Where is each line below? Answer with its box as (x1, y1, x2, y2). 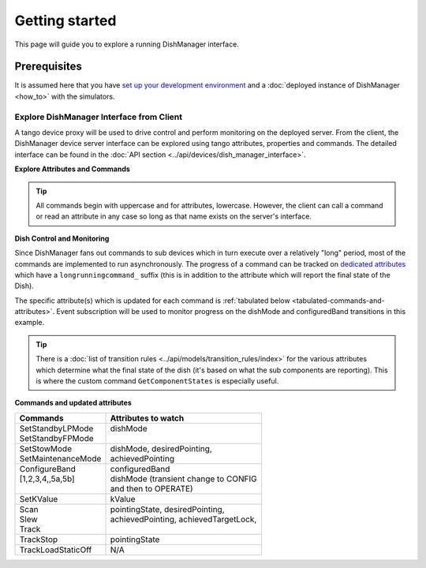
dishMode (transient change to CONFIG (110, 473, 257, 484)
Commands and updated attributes (14, 398, 132, 408)
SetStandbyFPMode (19, 432, 94, 443)
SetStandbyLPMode (19, 423, 94, 434)
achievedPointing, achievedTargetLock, (110, 514, 257, 525)
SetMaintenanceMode (19, 453, 102, 464)
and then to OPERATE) (110, 483, 193, 494)
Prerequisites (14, 60, 82, 73)
